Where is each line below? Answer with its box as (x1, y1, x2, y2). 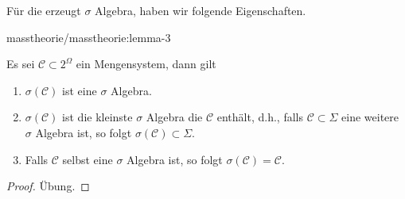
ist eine (62, 82, 97, 98)
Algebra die (146, 109, 203, 125)
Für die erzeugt (6, 2, 81, 18)
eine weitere (341, 109, 399, 125)
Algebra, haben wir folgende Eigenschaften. (95, 2, 306, 18)
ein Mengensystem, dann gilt (76, 55, 216, 72)
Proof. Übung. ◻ (6, 178, 90, 194)
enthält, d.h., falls (216, 109, 303, 125)
